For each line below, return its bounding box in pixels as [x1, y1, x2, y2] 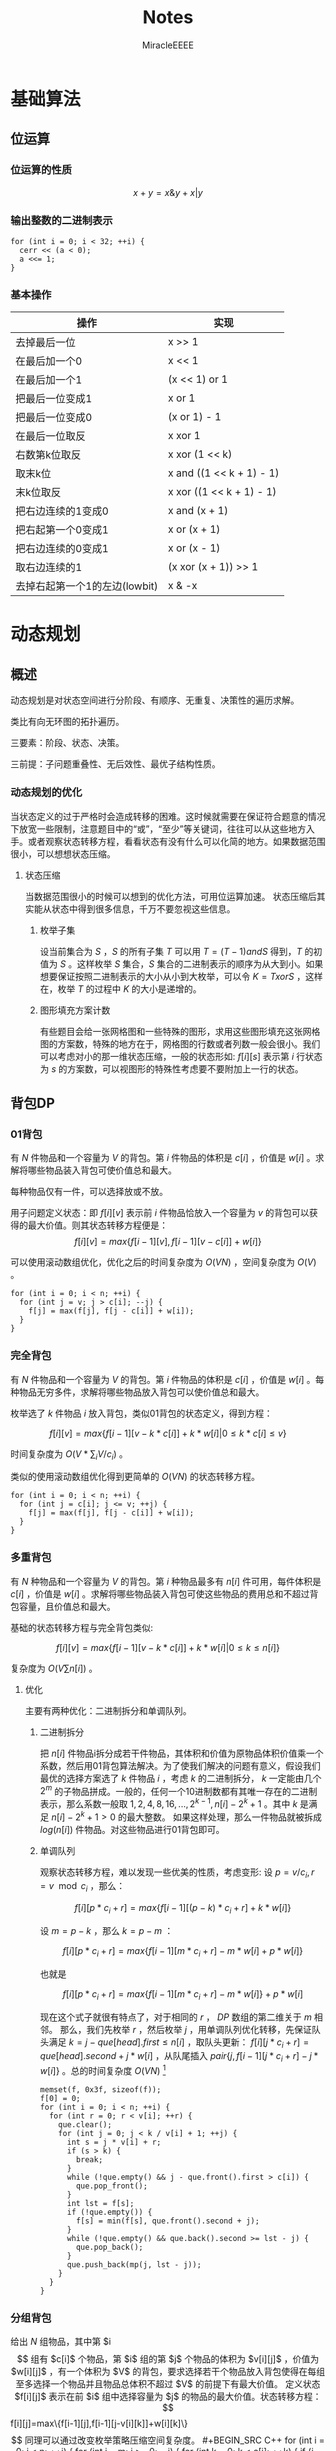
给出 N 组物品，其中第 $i [10, 2336, 112, 2348]
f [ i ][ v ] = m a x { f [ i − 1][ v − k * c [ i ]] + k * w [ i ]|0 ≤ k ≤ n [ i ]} [56, 1641, 280, 1653]
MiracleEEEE [141, 39, 195, 51]
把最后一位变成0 [15, 411, 93, 425]
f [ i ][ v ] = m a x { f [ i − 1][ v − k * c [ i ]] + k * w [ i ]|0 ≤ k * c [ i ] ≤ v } [49, 1427, 287, 1439]
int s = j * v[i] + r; [66, 2137, 162, 2147]
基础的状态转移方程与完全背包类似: [10, 1621, 154, 1633]
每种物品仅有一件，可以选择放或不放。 [10, 1186, 168, 1198]
